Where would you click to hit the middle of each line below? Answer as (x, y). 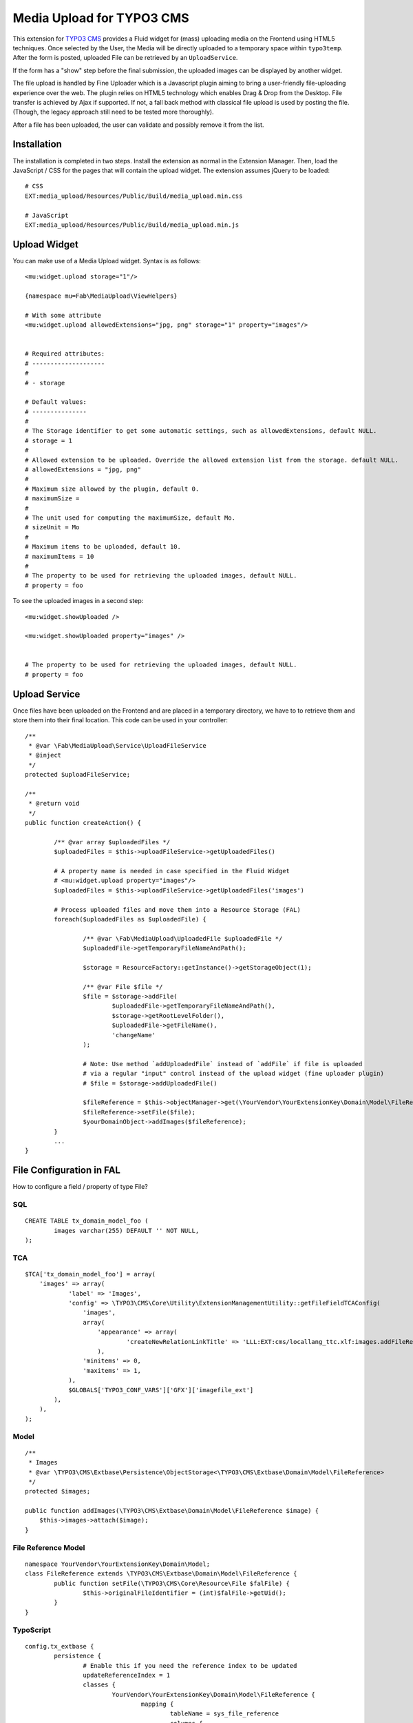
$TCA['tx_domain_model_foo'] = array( (91, 1274)
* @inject (45, 755)
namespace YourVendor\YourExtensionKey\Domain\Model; (117, 1564)
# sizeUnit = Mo (52, 528)
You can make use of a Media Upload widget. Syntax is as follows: (107, 261)
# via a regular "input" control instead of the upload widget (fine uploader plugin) (234, 1074)
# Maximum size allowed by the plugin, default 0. (112, 489)
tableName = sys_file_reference (224, 1714)
